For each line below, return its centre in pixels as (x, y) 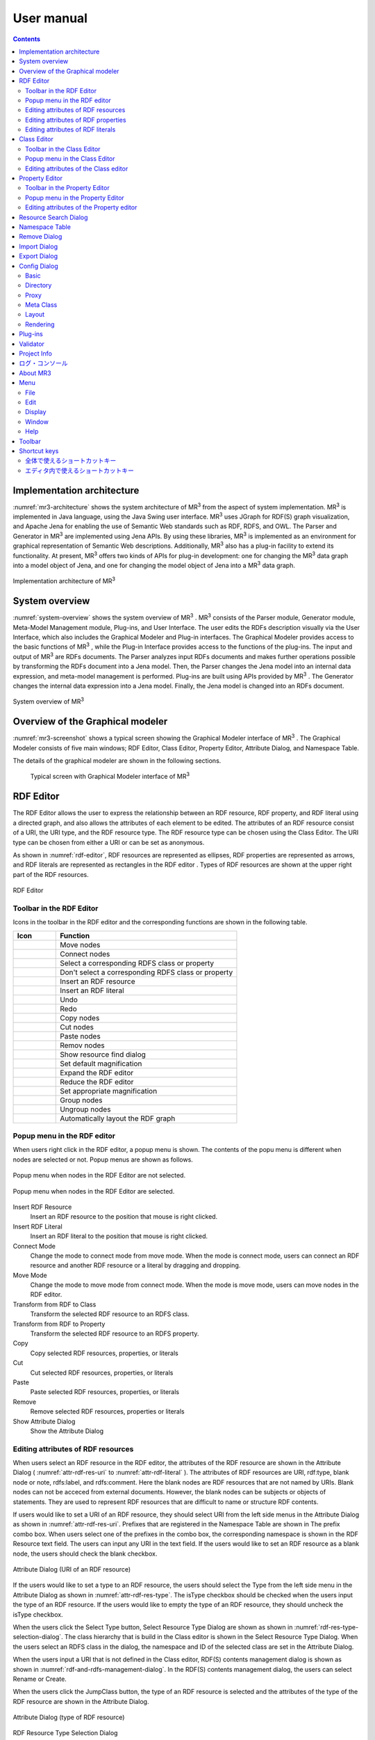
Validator (32, 344)
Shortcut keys (39, 451)
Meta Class (41, 305)
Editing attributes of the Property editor (81, 207)
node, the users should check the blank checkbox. (85, 1553)
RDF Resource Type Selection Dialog (65, 1733)
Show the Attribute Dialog (67, 1431)
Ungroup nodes (85, 1109)
